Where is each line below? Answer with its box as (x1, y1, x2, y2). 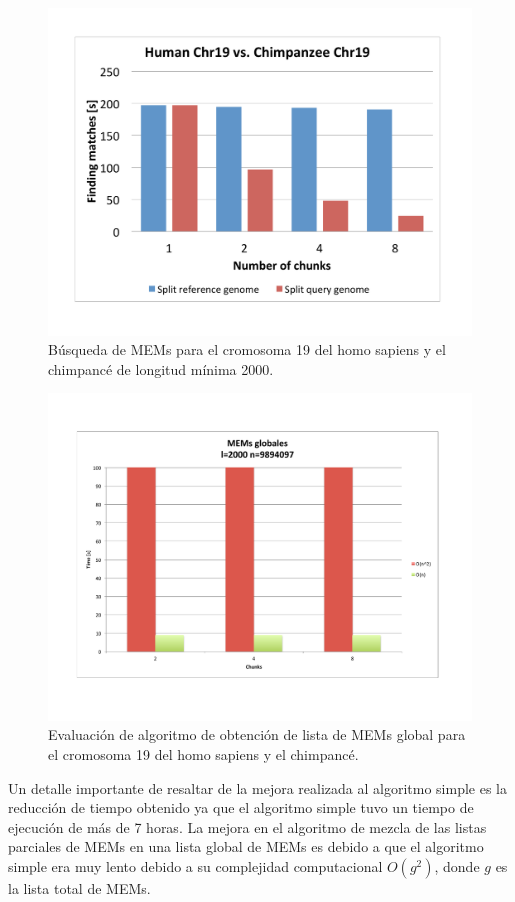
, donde (434, 855, 480, 876)
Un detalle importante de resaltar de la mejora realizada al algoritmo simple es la (8, 777, 507, 798)
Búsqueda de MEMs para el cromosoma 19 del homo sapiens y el (48, 339, 446, 360)
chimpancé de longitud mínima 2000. (48, 358, 274, 379)
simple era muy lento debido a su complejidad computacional (8, 855, 383, 876)
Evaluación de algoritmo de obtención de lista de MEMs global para (48, 724, 466, 745)
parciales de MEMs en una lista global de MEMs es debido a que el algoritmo (8, 836, 484, 857)
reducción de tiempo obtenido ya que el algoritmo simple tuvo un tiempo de (8, 797, 474, 818)
